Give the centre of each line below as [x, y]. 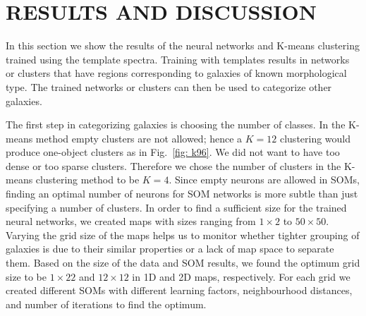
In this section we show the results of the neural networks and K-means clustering [183, 45]
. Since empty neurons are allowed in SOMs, [264, 180]
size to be [26, 276]
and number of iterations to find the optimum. [106, 304]
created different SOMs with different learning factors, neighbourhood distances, [179, 290]
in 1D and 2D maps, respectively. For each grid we [241, 276]
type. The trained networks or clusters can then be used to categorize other [169, 86]
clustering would [315, 138]
